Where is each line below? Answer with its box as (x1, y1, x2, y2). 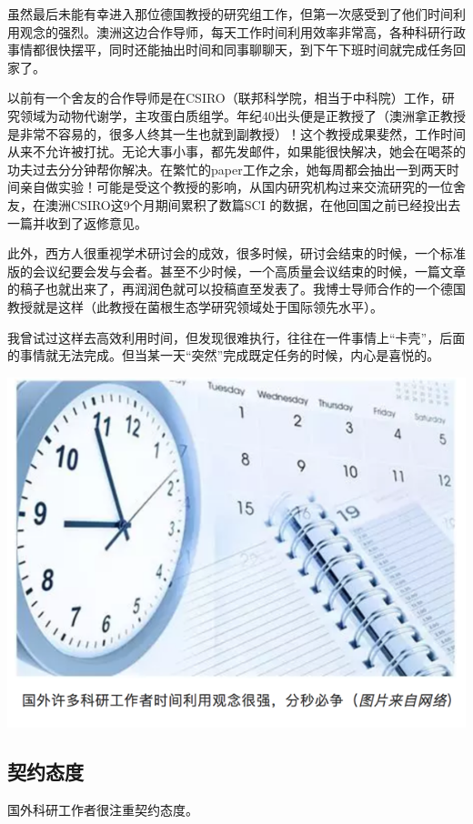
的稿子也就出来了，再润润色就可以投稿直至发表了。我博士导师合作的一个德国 (7, 279, 466, 298)
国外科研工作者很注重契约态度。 (7, 800, 198, 819)
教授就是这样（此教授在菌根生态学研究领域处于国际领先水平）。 (7, 296, 383, 316)
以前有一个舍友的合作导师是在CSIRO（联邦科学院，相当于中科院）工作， (7, 88, 442, 107)
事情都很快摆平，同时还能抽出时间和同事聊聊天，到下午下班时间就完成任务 (7, 40, 453, 59)
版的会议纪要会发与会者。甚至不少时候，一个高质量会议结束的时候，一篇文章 (7, 261, 466, 280)
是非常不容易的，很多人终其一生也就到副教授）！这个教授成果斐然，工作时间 (7, 124, 466, 143)
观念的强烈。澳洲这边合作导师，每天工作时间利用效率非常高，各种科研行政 (19, 22, 466, 41)
